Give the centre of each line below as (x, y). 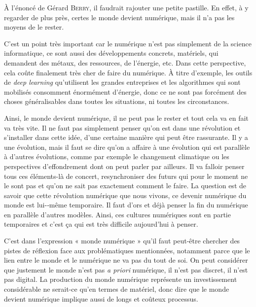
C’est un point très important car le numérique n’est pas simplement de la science (128, 43)
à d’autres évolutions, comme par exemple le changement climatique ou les (117, 156)
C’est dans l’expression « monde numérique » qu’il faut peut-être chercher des (122, 241)
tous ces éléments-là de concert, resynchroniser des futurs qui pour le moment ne (126, 176)
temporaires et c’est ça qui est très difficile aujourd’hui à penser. (101, 224)
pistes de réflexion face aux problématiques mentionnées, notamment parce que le (127, 250)
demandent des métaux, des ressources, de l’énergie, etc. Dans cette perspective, (125, 62)
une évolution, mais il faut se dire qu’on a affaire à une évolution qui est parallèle (127, 147)
